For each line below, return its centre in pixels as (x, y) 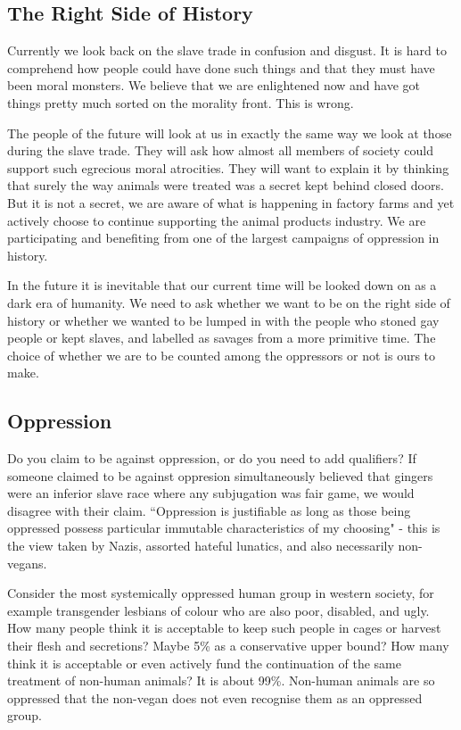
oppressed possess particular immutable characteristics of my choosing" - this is (224, 528)
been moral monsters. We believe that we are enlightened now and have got (214, 85)
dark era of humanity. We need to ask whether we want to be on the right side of (229, 302)
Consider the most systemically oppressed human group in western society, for (221, 593)
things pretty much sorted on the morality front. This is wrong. (181, 102)
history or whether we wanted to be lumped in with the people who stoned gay (223, 320)
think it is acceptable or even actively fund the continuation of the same (204, 663)
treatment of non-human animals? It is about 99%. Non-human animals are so (221, 680)
